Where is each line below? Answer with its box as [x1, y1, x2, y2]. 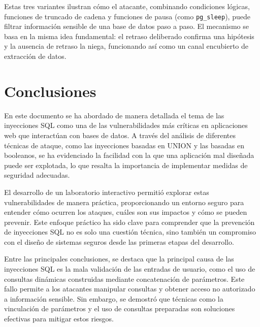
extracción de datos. [4, 51, 67, 61]
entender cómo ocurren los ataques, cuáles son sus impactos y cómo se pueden [4, 207, 247, 217]
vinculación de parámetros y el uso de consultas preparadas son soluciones [4, 303, 235, 314]
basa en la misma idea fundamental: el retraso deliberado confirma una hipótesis [4, 30, 254, 41]
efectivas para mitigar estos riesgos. [4, 313, 114, 324]
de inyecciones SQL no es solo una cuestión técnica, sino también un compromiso [4, 226, 256, 237]
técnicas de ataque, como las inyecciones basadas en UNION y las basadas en [4, 140, 245, 150]
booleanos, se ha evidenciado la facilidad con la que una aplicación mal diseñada [4, 150, 254, 160]
